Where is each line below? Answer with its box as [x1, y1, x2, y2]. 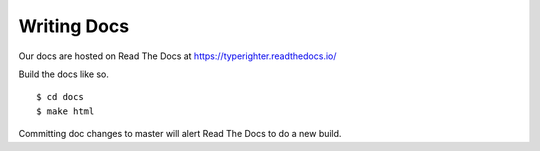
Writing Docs [18, 15, 130, 37]
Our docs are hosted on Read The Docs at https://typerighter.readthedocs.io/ [18, 50, 337, 62]
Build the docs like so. [18, 68, 110, 80]
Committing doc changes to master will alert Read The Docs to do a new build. [18, 128, 342, 140]
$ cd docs [36, 91, 84, 103]
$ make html [36, 105, 95, 117]
